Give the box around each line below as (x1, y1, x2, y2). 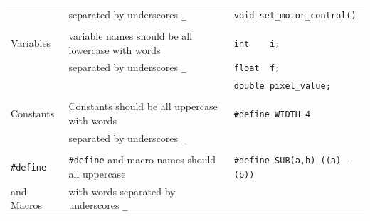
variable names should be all (68, 28, 193, 43)
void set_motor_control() (233, 10, 356, 21)
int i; (233, 38, 280, 49)
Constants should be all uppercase (68, 99, 218, 114)
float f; (233, 63, 280, 74)
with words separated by (68, 183, 176, 198)
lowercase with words (68, 42, 161, 57)
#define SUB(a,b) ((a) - (233, 156, 351, 166)
